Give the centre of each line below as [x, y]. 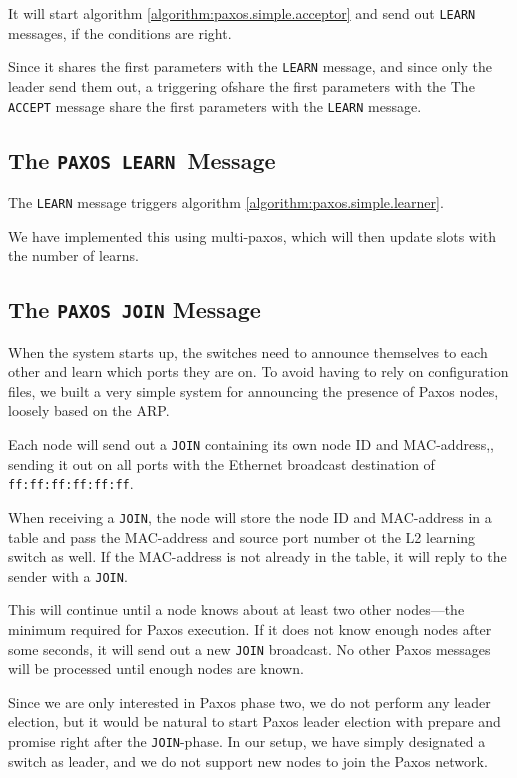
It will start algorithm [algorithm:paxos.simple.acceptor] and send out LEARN [242, 13]
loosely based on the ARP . [89, 410]
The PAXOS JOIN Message [134, 309]
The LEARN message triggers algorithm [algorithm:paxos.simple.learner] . [226, 201]
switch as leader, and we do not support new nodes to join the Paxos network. [248, 760]
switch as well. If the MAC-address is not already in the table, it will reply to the [257, 556]
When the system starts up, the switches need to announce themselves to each [248, 351]
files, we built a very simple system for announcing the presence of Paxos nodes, [253, 390]
